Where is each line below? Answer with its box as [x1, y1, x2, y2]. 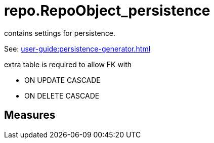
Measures [4, 109, 56, 122]
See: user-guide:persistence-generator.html [4, 44, 151, 53]
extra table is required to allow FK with [4, 60, 132, 69]
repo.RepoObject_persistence [4, 2, 210, 19]
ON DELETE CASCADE [24, 91, 100, 100]
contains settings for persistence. [4, 28, 116, 37]
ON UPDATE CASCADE [24, 75, 101, 84]
